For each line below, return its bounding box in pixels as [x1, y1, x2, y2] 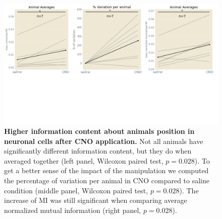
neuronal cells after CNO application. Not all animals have [4, 135, 203, 146]
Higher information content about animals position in [4, 126, 195, 136]
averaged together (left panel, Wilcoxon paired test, [4, 155, 163, 166]
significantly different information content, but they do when [4, 145, 192, 156]
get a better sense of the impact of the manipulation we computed [4, 165, 209, 176]
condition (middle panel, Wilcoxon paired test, [4, 185, 148, 195]
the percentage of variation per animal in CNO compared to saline [4, 175, 210, 186]
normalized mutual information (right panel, [4, 204, 141, 215]
